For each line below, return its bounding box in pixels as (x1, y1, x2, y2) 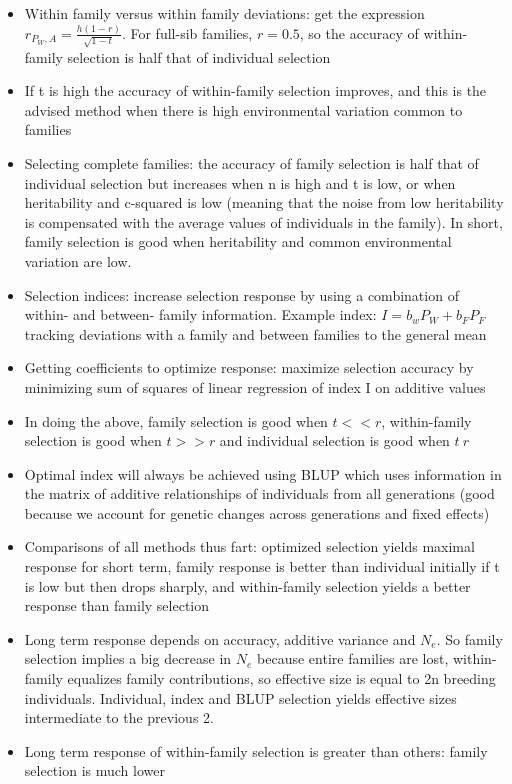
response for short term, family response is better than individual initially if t (24, 556, 500, 577)
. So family (436, 628, 503, 649)
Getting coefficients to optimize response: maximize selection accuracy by (24, 357, 474, 378)
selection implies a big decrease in (24, 648, 232, 669)
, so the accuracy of (299, 22, 419, 43)
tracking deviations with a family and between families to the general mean (24, 323, 487, 344)
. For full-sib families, (121, 22, 253, 43)
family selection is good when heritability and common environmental (24, 231, 452, 252)
